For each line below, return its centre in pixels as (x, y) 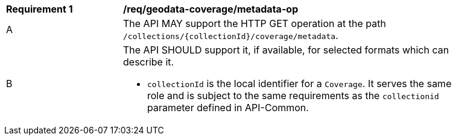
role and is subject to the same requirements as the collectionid (293, 96)
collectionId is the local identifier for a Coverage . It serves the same (299, 84)
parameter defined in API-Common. (228, 108)
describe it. (149, 62)
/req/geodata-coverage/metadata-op (211, 9)
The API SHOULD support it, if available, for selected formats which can (286, 50)
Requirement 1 (40, 9)
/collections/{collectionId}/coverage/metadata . (231, 35)
